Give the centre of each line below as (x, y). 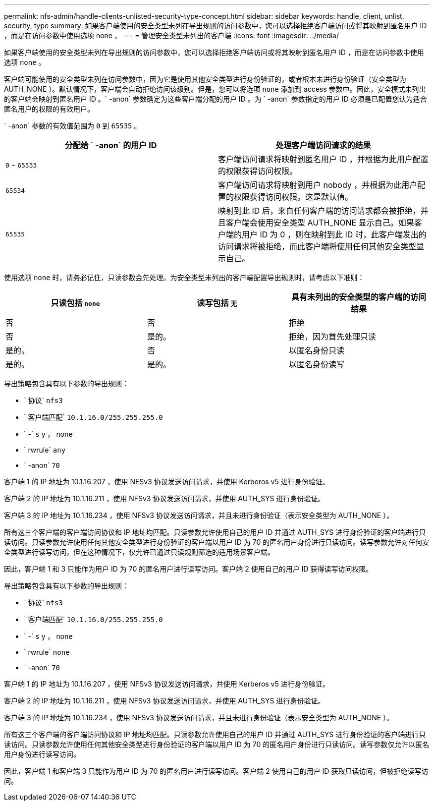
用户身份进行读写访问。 (42, 754)
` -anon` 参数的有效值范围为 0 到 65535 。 (73, 126)
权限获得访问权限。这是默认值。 (294, 197)
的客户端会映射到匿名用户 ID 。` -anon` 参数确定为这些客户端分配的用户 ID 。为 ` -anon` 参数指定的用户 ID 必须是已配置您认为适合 (216, 99)
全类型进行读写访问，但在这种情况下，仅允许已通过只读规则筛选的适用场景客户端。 (139, 552)
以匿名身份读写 (316, 364)
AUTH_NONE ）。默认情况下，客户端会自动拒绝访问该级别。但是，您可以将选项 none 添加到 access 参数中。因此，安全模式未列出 (215, 89)
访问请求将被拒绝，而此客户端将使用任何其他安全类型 (317, 246)
